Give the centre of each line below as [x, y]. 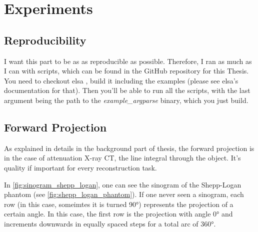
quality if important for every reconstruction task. [80, 167]
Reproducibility [45, 40]
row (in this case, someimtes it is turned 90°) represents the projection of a [119, 204]
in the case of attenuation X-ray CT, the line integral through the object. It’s [122, 158]
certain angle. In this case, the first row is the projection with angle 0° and [118, 214]
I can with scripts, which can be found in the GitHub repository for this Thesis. [126, 71]
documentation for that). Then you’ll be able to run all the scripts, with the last [127, 90]
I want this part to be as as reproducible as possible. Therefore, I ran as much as [128, 61]
